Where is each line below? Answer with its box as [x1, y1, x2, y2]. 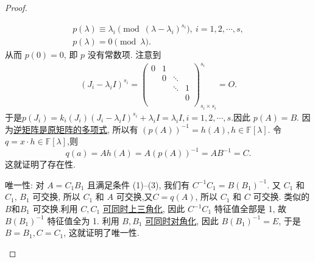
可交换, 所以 [32, 190, 80, 203]
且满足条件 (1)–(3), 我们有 [87, 178, 190, 191]
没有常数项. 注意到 [87, 48, 161, 61]
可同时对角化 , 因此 [145, 214, 219, 227]
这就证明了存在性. [5, 158, 76, 171]
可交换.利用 [32, 202, 78, 214]
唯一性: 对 [5, 178, 44, 191]
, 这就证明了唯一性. [63, 226, 140, 239]
